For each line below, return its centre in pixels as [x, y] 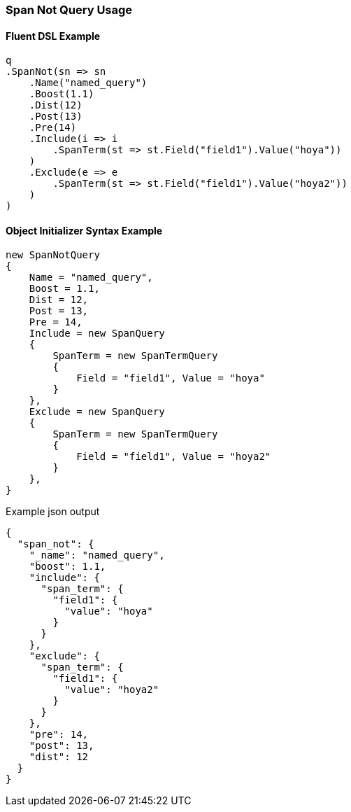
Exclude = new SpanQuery [97, 412]
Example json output [53, 512]
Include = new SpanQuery [97, 334]
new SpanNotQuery [53, 255]
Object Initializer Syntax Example [84, 230]
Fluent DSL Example [53, 36]
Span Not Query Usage [69, 10]
